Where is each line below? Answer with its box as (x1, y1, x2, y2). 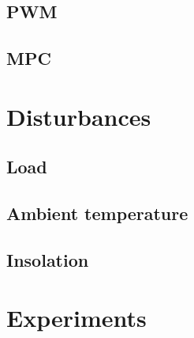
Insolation (6, 247, 89, 272)
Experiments (6, 302, 147, 334)
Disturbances (6, 100, 151, 132)
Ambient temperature (6, 201, 188, 226)
